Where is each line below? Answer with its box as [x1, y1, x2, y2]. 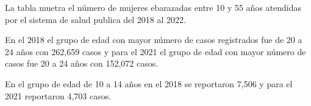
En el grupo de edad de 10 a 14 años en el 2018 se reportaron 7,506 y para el [5, 77, 293, 90]
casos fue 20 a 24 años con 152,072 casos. [5, 57, 159, 70]
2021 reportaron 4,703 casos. [5, 89, 112, 102]
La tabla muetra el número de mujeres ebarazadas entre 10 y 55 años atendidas [5, 1, 301, 13]
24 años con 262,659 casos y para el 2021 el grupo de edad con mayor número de [5, 45, 306, 58]
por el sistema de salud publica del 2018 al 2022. [5, 13, 186, 25]
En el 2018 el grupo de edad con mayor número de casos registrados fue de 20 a [5, 33, 302, 46]
